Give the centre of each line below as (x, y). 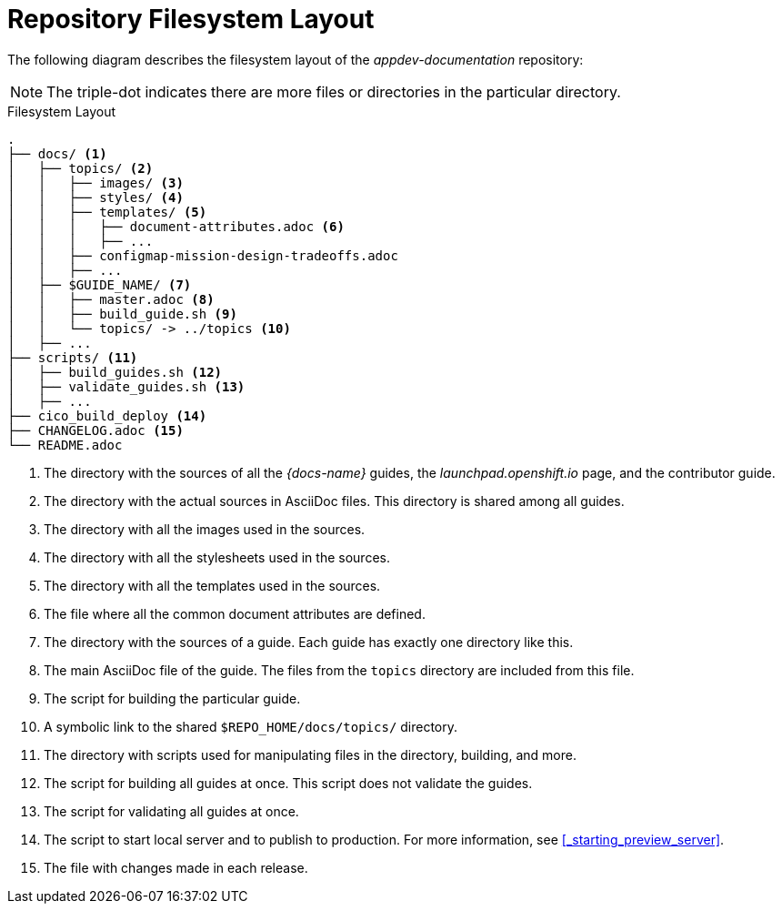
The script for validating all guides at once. (171, 811)
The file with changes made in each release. (176, 867)
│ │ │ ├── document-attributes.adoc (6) (176, 226)
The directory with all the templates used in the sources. (212, 585)
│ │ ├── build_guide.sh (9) (122, 314)
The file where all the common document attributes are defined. (235, 613)
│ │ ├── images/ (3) (95, 182)
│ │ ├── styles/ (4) (95, 197)
